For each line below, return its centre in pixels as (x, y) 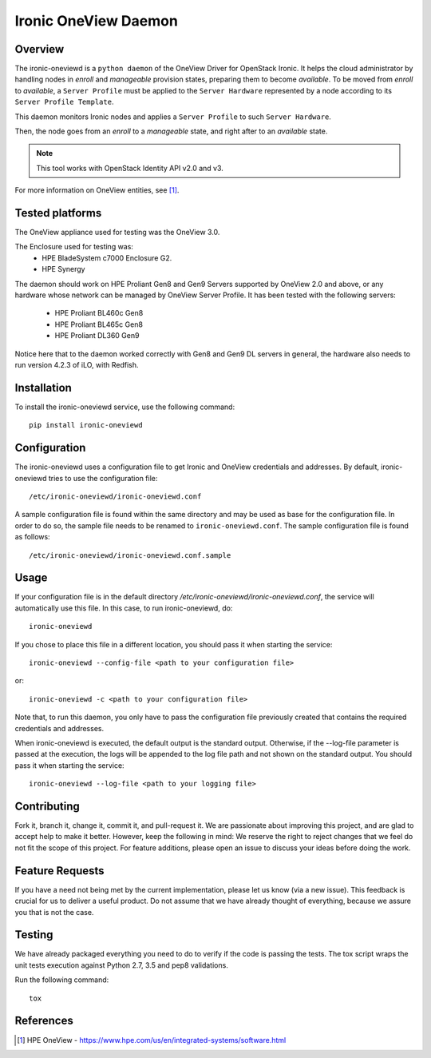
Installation (43, 388)
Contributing (47, 806)
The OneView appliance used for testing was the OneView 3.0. (117, 233)
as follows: (33, 537)
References (44, 1021)
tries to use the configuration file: (103, 478)
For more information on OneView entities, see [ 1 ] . (97, 190)
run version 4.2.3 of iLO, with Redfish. (77, 365)
